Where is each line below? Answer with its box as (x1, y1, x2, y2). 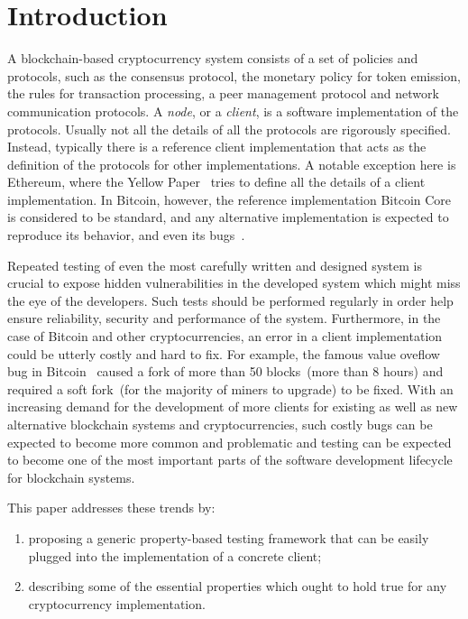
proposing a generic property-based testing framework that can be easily (28, 528, 429, 547)
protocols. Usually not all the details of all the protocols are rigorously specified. (7, 119, 451, 138)
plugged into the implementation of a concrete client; (28, 546, 322, 565)
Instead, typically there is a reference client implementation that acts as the (7, 137, 427, 156)
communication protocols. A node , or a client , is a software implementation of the (7, 101, 459, 120)
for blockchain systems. (7, 467, 135, 486)
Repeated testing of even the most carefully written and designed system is (7, 255, 422, 274)
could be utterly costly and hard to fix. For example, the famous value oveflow (7, 344, 440, 363)
